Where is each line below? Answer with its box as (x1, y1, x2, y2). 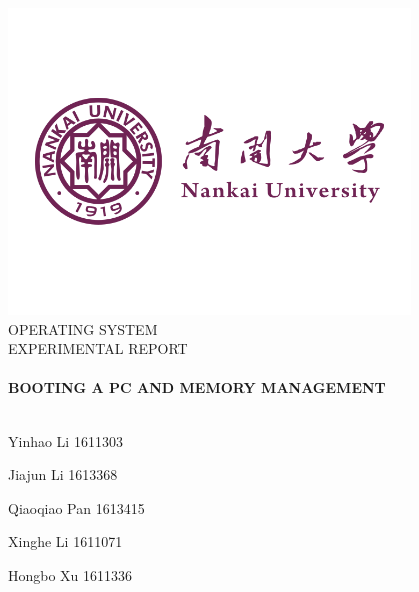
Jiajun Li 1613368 (8, 464, 118, 485)
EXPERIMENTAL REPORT (8, 338, 188, 359)
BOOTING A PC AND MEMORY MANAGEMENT (8, 377, 386, 398)
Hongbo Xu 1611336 (8, 564, 133, 585)
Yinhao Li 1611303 (8, 430, 123, 451)
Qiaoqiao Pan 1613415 (8, 497, 145, 518)
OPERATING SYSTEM (8, 318, 158, 339)
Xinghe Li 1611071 (8, 531, 123, 552)
